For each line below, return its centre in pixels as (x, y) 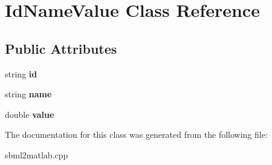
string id (21, 73)
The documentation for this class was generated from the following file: (136, 134)
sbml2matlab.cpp (37, 154)
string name (28, 94)
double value (30, 114)
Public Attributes (61, 48)
